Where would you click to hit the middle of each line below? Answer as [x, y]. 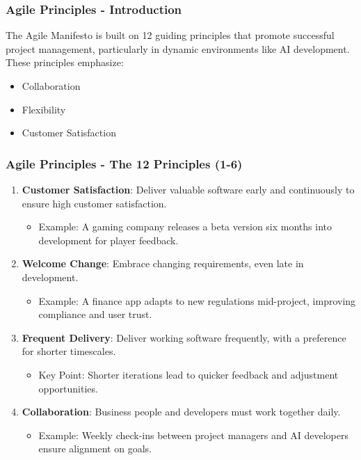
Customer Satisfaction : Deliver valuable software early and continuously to [188, 189]
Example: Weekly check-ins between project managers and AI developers [193, 435]
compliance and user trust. [95, 314]
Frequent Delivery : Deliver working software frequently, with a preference [184, 337]
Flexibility [44, 109]
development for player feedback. [109, 240]
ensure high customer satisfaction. [94, 203]
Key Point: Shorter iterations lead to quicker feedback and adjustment [188, 374]
